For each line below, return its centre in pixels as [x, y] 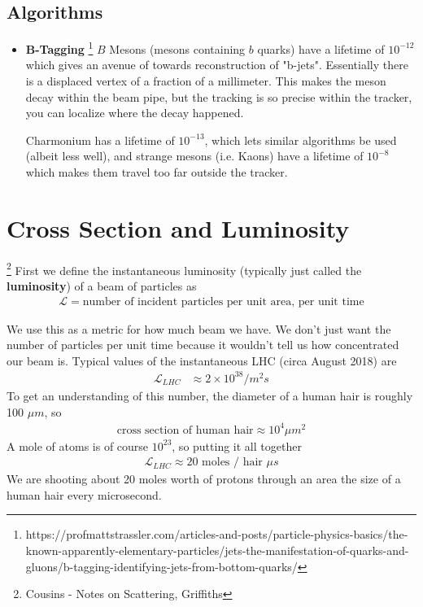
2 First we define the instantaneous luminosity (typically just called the [184, 269]
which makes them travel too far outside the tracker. [157, 172]
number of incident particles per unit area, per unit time [223, 301]
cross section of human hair [185, 430]
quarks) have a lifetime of [321, 48]
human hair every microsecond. [84, 494]
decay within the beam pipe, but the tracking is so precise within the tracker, [219, 96]
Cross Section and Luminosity [178, 227]
